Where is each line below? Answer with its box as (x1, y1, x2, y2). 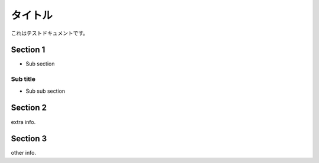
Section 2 (11, 103, 47, 113)
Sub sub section (25, 87, 66, 94)
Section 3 (11, 133, 47, 144)
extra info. (11, 118, 36, 125)
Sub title (11, 75, 35, 83)
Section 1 (11, 45, 45, 55)
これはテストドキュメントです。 (11, 30, 89, 37)
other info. (11, 149, 37, 157)
